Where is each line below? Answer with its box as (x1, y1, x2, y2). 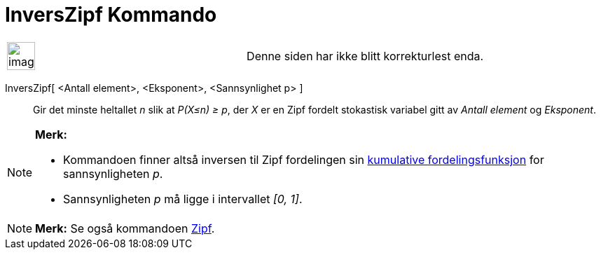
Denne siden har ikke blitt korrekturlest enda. (247, 48, 484, 63)
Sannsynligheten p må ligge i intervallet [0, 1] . (63, 191, 303, 206)
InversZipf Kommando (5, 3, 217, 27)
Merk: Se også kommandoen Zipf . (35, 221, 215, 235)
